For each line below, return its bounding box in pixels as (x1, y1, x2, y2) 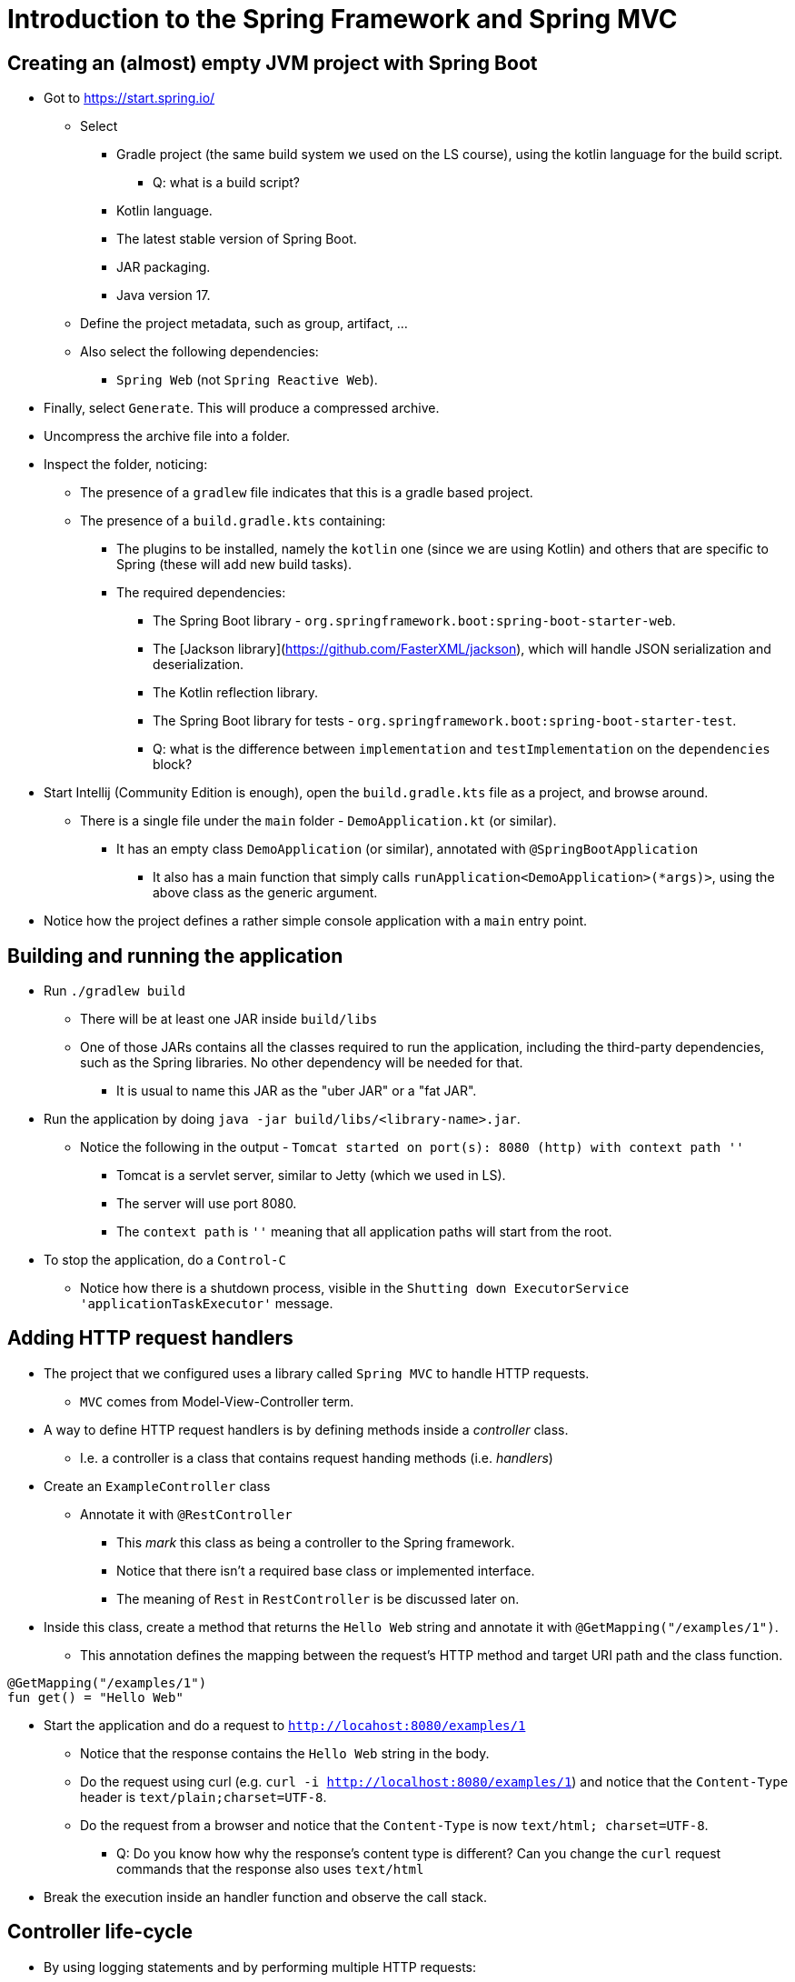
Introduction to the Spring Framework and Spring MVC (7, 4, 678, 35)
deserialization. (153, 656, 243, 673)
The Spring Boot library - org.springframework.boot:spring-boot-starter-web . (153, 613, 676, 629)
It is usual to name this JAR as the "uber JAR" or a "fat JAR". (116, 1083, 477, 1099)
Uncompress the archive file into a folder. (44, 428, 291, 445)
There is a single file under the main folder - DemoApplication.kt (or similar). (80, 813, 557, 829)
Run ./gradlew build (44, 983, 185, 999)
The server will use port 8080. (116, 1196, 297, 1212)
